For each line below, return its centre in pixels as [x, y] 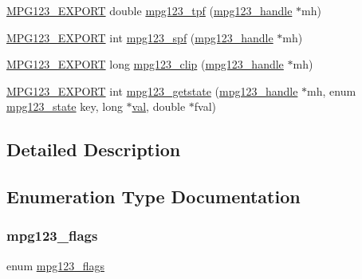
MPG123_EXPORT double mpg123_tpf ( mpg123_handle [150, 10]
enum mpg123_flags [55, 265]
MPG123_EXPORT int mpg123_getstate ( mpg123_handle [152, 90]
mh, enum [332, 90]
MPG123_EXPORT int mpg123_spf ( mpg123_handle [140, 37]
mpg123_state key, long [65, 106]
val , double [159, 106]
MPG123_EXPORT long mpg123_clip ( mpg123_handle [145, 64]
